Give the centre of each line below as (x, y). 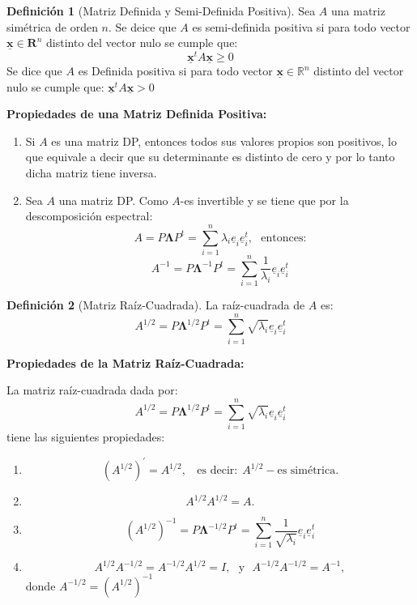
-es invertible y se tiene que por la (264, 200)
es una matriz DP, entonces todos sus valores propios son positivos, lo (224, 141)
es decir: (217, 471)
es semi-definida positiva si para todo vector (301, 26)
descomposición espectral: (89, 216)
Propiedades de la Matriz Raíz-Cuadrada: (126, 362)
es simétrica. (308, 471)
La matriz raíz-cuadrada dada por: (92, 390)
